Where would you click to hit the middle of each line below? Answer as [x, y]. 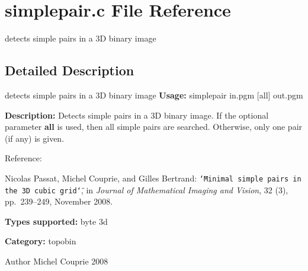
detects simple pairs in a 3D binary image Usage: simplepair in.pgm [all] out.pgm [154, 95]
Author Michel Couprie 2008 [57, 261]
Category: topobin [41, 241]
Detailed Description [70, 70]
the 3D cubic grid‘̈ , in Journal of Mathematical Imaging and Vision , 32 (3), [147, 189]
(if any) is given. [35, 138]
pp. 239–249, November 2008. [59, 201]
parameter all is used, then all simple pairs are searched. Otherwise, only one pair [154, 127]
